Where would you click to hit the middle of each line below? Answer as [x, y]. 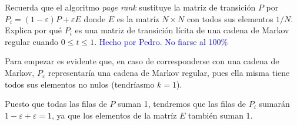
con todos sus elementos [230, 18]
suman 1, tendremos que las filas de [182, 104]
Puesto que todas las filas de [56, 104]
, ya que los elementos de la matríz [114, 115]
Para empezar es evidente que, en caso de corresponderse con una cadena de [142, 61]
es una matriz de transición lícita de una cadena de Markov [182, 30]
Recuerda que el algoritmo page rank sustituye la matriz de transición [130, 7]
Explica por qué [34, 30]
